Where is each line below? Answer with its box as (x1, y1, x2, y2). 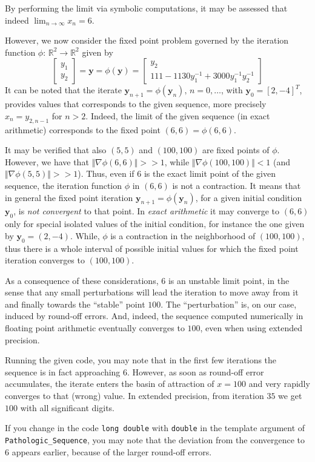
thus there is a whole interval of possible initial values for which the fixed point (5, 242, 299, 254)
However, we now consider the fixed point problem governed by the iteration (5, 34, 289, 47)
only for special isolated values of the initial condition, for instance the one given (5, 217, 305, 230)
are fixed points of (202, 144, 270, 156)
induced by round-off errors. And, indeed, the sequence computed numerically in (5, 309, 303, 322)
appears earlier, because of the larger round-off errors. (12, 445, 212, 458)
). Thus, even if (78, 167, 134, 180)
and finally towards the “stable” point (5, 297, 145, 310)
